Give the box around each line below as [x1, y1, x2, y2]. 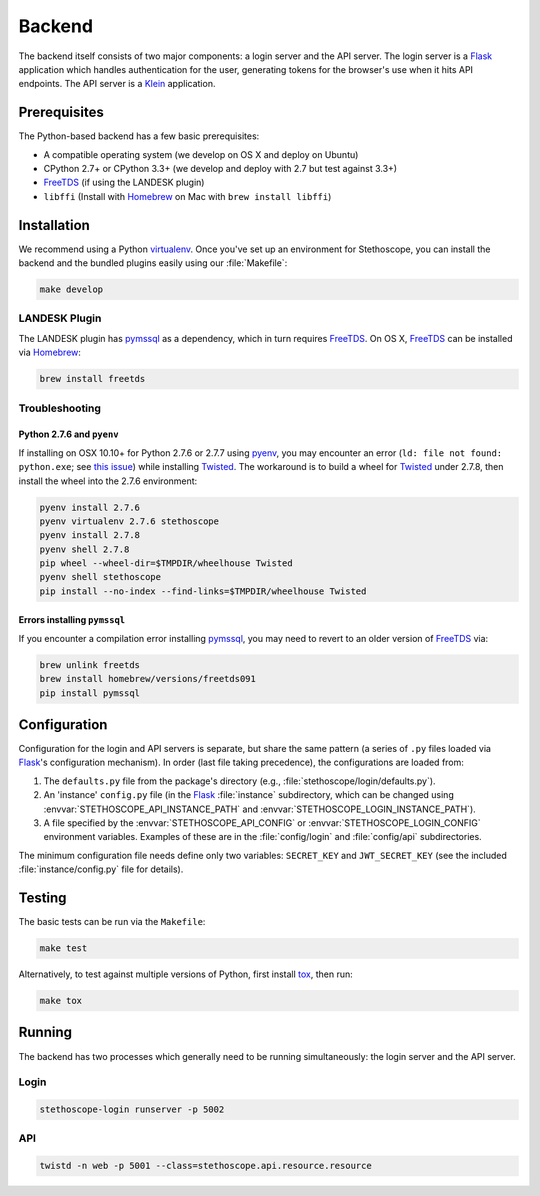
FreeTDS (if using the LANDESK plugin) [43, 176, 205, 189]
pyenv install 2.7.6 [39, 501, 140, 513]
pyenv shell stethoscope [39, 571, 162, 583]
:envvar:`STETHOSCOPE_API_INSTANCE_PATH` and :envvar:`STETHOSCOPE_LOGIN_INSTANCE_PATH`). [43, 803, 477, 815]
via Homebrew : [18, 346, 82, 359]
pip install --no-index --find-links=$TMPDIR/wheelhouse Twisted [39, 585, 367, 597]
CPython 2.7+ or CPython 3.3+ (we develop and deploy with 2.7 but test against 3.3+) [43, 163, 398, 175]
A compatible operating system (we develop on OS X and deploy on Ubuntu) [43, 148, 359, 160]
